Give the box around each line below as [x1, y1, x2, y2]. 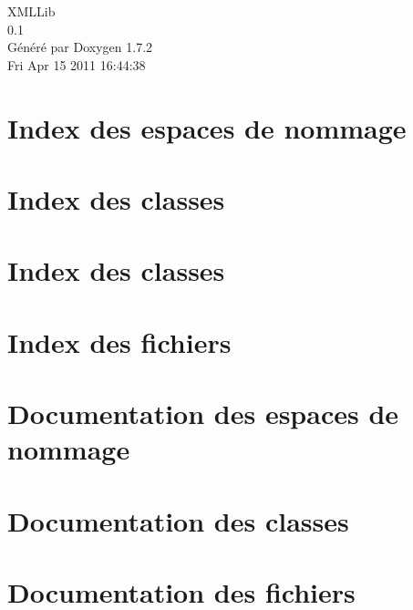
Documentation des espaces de [7, 395, 399, 432]
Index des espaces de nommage [7, 109, 407, 146]
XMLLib [7, 2, 56, 20]
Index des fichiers [7, 323, 232, 360]
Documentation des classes [7, 501, 349, 539]
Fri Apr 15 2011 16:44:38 [7, 55, 146, 74]
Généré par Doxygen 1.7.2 [7, 37, 153, 57]
